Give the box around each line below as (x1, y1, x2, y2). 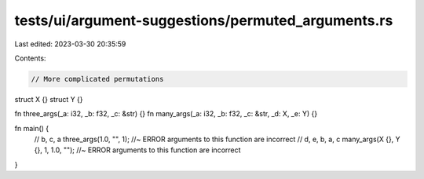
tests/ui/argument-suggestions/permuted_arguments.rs (14, 12, 393, 29)
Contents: (14, 53, 46, 63)
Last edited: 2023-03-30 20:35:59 (14, 39, 126, 49)
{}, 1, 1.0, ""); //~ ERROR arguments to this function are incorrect (34, 145, 241, 155)
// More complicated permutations (31, 75, 164, 83)
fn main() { (14, 123, 49, 133)
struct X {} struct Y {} (14, 94, 83, 104)
